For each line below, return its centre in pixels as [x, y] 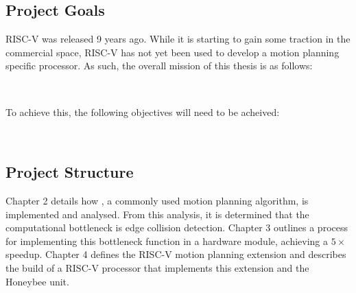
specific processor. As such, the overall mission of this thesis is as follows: [159, 66]
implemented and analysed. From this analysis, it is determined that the [157, 214]
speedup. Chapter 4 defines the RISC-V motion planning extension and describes [176, 254]
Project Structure [70, 172]
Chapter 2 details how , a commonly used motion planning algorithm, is [157, 200]
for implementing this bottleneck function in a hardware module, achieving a [167, 241]
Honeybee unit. [37, 281]
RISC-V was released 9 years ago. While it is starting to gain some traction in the [178, 39]
